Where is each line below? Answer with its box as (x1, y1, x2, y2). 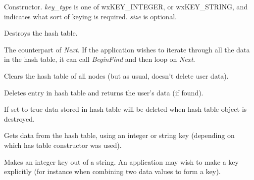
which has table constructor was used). (4, 139, 122, 150)
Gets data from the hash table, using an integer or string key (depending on (4, 130, 235, 140)
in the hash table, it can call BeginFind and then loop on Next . (4, 54, 195, 64)
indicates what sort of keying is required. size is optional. (4, 11, 177, 21)
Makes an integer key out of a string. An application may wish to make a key (4, 156, 239, 167)
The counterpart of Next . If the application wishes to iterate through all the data (4, 44, 250, 54)
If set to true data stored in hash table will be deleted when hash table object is (4, 104, 247, 114)
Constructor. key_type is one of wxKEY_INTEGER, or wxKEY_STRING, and (4, 1, 248, 11)
